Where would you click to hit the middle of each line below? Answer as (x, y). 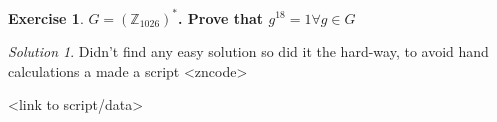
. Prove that (220, 17)
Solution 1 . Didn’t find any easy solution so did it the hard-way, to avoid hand (248, 51)
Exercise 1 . (46, 17)
